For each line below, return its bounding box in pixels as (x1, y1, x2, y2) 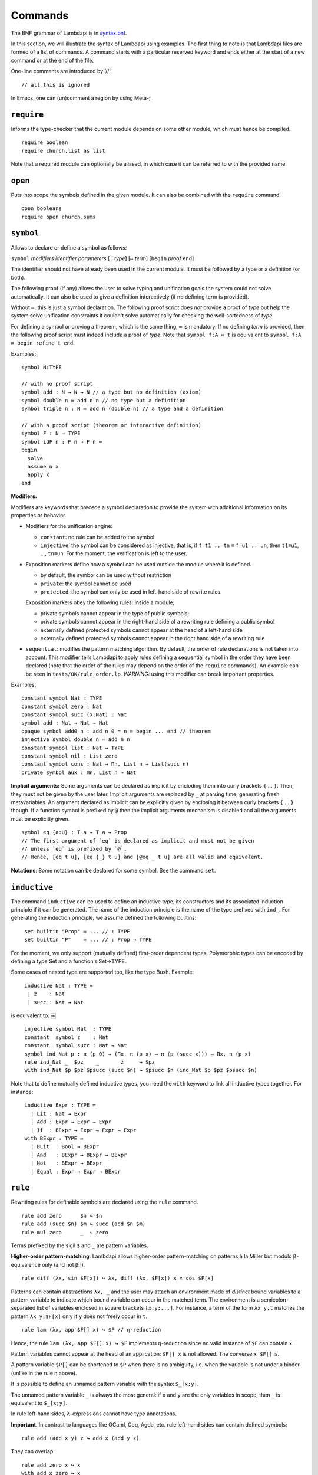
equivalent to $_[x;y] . (11, 1399, 68, 1407)
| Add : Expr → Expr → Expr (30, 1119, 112, 1125)
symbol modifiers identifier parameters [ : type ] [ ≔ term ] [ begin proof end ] (11, 254, 194, 262)
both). (11, 274, 26, 281)
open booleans (21, 205, 62, 212)
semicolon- (261, 1296, 289, 1303)
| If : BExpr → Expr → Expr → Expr (30, 1127, 137, 1133)
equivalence (11, 1261, 41, 1268)
